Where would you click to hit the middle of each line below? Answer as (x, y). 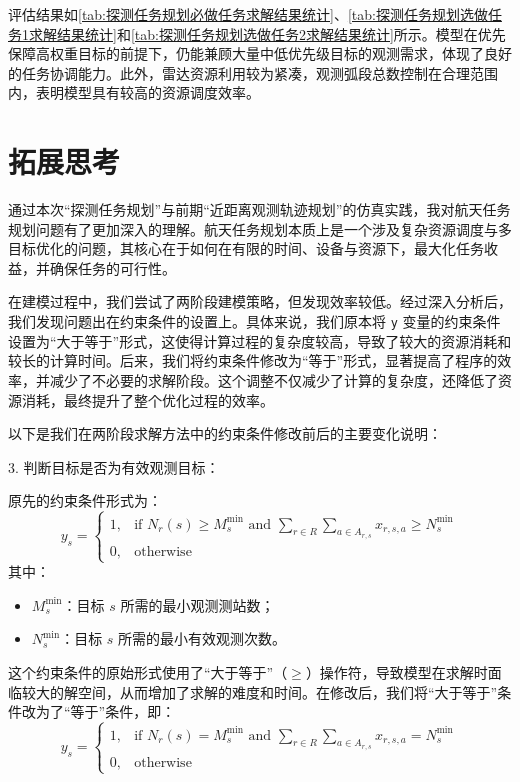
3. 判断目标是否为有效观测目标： (114, 466)
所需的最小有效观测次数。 (202, 638)
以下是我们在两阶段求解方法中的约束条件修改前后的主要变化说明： (225, 433)
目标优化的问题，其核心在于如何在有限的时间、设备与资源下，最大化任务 (246, 248)
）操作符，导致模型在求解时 (396, 671)
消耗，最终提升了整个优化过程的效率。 (147, 399)
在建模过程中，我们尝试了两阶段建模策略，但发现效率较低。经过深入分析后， (260, 301)
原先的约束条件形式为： (85, 500)
